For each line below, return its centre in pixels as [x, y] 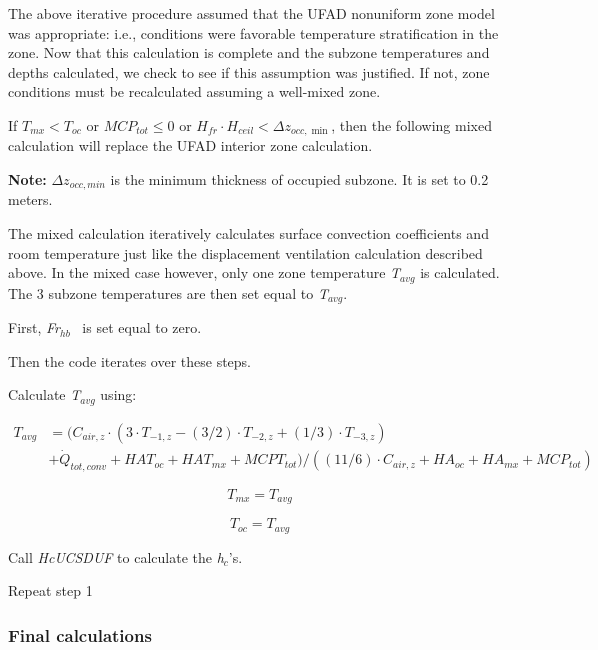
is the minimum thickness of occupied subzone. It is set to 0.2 [299, 179]
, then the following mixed [411, 124]
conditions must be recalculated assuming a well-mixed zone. [194, 91]
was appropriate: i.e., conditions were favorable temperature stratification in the [253, 32]
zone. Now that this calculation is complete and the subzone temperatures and [249, 52]
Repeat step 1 [50, 590]
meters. [30, 199]
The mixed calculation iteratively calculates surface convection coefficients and [248, 233]
